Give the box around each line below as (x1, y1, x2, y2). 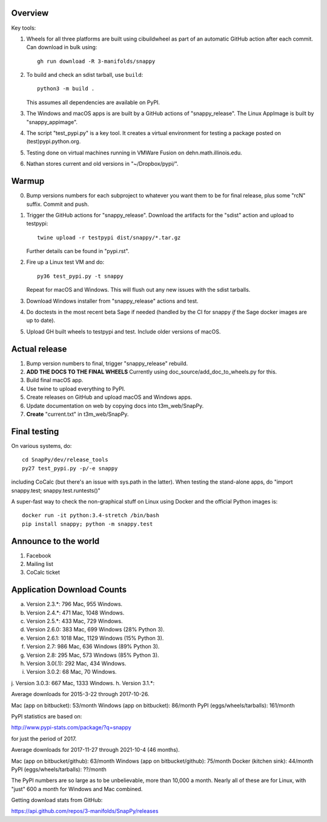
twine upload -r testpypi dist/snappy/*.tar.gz (37, 234, 181, 241)
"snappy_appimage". (26, 118, 78, 125)
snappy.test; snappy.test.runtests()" (11, 487, 101, 494)
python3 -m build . (37, 85, 95, 92)
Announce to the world (11, 536, 100, 546)
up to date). (26, 317, 56, 324)
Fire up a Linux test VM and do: (26, 258, 105, 266)
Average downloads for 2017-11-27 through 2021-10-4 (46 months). (11, 746, 180, 754)
